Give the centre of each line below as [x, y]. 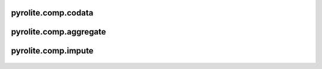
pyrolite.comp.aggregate [59, 32]
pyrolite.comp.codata [52, 13]
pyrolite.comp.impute [52, 51]
